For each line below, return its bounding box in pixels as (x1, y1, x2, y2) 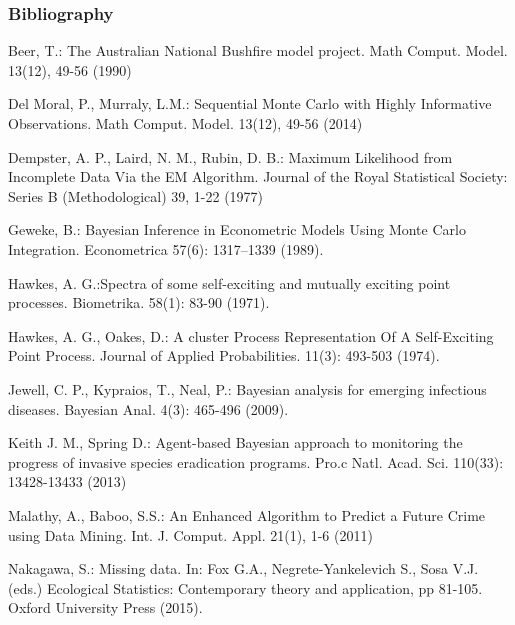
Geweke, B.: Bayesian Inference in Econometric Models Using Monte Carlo (8, 219, 466, 240)
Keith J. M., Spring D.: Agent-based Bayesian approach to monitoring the (8, 432, 463, 453)
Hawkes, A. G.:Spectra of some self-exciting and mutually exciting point (8, 272, 451, 293)
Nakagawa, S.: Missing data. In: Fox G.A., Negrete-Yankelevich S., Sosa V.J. (8, 558, 479, 579)
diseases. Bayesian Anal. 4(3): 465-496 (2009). (8, 398, 289, 419)
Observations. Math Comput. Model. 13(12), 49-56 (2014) (8, 113, 363, 133)
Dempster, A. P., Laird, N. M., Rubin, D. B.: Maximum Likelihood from (8, 146, 453, 167)
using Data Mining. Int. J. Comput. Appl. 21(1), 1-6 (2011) (8, 524, 373, 545)
